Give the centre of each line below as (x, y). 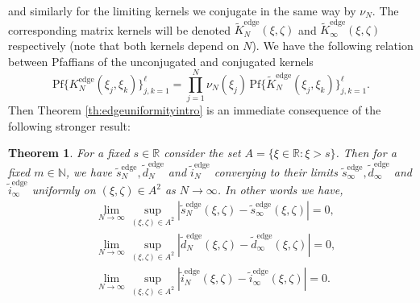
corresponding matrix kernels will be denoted (120, 29)
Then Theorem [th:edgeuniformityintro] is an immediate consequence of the (195, 110)
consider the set (202, 153)
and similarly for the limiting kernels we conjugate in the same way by (182, 10)
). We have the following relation (333, 45)
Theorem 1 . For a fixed (69, 153)
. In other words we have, (280, 190)
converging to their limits (276, 171)
